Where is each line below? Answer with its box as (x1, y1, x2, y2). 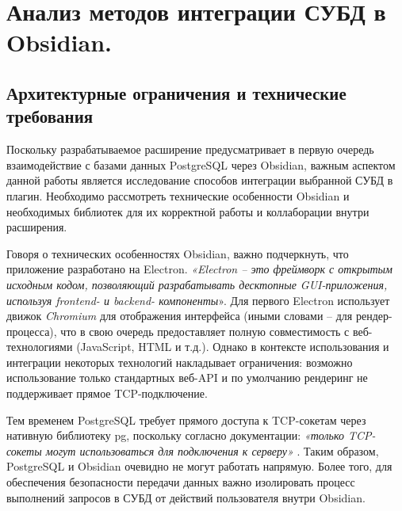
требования (6, 104, 94, 128)
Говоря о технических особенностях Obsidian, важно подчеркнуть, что (6, 245, 349, 261)
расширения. (6, 219, 67, 235)
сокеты (6, 442, 42, 459)
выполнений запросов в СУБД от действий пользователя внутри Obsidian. (6, 489, 366, 505)
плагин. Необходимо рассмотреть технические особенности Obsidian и (6, 187, 350, 204)
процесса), (6, 322, 57, 339)
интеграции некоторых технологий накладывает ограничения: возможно (6, 353, 353, 370)
